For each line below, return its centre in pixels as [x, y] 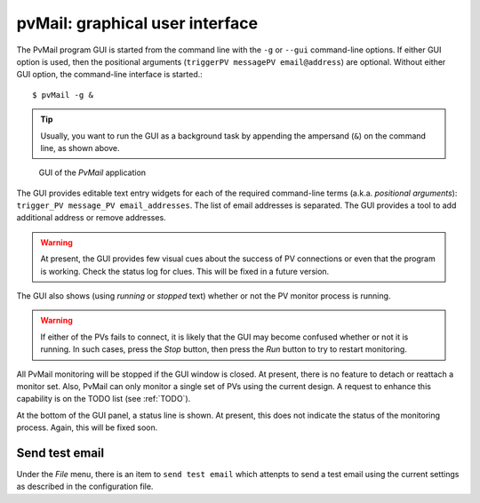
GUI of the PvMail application [92, 172]
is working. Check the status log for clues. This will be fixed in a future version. [185, 271]
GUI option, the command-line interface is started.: [110, 75]
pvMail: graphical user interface [137, 23]
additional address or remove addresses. [91, 218]
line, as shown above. [80, 148]
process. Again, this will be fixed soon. [87, 427]
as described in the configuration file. [85, 487]
